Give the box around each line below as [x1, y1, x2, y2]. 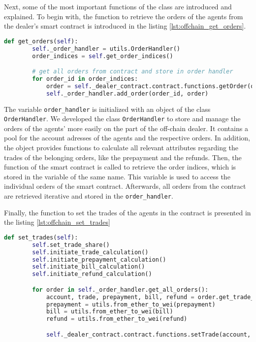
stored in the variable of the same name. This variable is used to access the [4, 171, 230, 181]
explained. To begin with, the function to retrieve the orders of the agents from [4, 11, 243, 21]
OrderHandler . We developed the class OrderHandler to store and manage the [4, 113, 241, 124]
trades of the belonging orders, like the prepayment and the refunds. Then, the [4, 152, 242, 162]
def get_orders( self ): [4, 37, 78, 45]
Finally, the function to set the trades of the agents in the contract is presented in [4, 207, 251, 217]
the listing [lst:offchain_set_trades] [4, 217, 110, 227]
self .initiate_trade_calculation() [32, 248, 149, 256]
